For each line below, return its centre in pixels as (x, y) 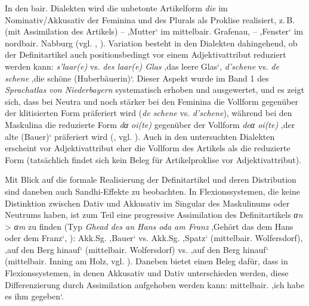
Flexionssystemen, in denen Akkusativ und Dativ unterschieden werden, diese (147, 273)
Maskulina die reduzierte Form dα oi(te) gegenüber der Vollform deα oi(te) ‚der (150, 124)
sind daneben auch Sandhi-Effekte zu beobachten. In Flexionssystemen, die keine (152, 191)
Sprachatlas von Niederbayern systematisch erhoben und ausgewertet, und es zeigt (155, 90)
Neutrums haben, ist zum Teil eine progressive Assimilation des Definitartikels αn (154, 215)
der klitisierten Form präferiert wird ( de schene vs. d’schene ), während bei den (149, 113)
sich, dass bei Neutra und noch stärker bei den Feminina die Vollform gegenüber (152, 101)
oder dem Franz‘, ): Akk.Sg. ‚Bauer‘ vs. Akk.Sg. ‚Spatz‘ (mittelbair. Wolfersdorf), (154, 238)
